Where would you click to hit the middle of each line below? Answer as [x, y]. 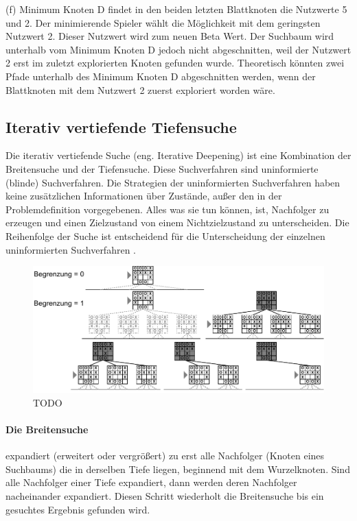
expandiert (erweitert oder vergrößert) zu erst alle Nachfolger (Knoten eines [165, 456]
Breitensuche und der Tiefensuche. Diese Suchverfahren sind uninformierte [162, 168]
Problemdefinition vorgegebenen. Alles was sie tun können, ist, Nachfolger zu [168, 209]
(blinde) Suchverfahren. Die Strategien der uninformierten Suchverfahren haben [173, 182]
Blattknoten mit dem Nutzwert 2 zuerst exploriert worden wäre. [140, 89]
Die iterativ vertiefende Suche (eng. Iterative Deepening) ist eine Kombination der [178, 155]
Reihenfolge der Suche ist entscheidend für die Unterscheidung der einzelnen [165, 235]
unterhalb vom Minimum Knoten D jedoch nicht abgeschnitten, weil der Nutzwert [178, 49]
